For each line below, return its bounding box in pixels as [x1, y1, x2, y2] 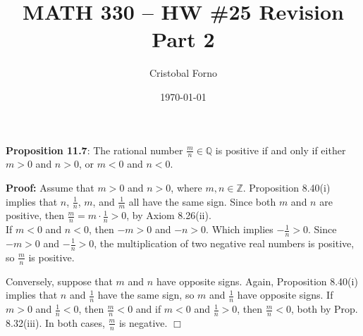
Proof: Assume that [6, 180, 94, 194]
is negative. [118, 315, 168, 330]
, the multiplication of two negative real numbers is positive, [94, 236, 355, 250]
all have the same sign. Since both [128, 194, 276, 209]
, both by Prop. [290, 301, 358, 316]
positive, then [6, 208, 64, 223]
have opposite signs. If [237, 287, 333, 302]
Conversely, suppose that [6, 273, 113, 288]
